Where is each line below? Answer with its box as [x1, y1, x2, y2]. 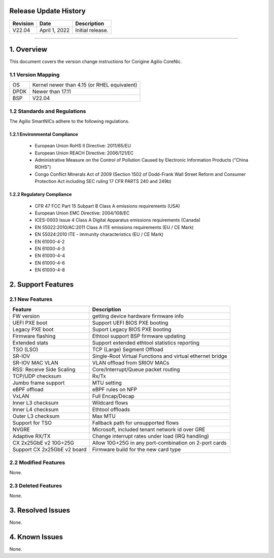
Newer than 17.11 [32, 88, 71, 95]
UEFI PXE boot [12, 319, 48, 326]
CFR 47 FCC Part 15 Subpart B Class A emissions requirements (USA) [35, 203, 180, 209]
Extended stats [12, 339, 48, 347]
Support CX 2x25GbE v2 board [12, 446, 87, 453]
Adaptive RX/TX [12, 432, 51, 440]
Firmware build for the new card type [92, 446, 181, 453]
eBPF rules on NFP [92, 386, 137, 393]
